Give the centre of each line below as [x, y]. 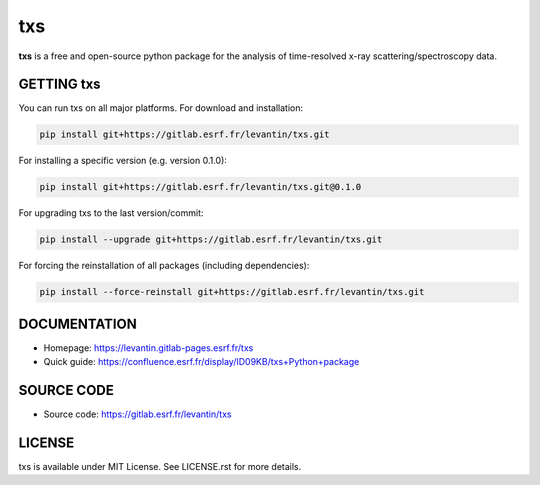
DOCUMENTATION [77, 323]
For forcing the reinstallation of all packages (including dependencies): [164, 266]
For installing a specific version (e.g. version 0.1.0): [122, 161]
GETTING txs [59, 84]
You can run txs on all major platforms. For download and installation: [161, 108]
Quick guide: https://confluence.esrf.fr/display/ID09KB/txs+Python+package [201, 362]
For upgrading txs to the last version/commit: [111, 213]
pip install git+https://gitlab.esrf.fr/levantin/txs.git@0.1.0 [200, 187]
